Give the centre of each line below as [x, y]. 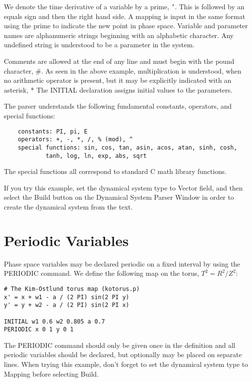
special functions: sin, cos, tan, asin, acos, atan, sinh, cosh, [127, 147]
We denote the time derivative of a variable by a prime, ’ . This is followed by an [124, 6]
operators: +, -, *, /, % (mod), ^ [75, 140]
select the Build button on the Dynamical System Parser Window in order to [119, 197]
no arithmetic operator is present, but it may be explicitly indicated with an [118, 80]
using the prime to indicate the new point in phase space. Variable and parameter [126, 26]
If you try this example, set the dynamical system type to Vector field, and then [123, 187]
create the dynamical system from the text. [68, 207]
